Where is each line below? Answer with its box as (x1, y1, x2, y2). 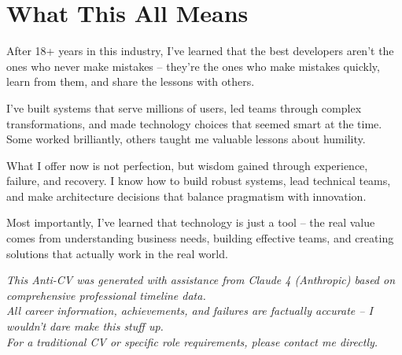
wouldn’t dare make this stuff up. (6, 318, 164, 335)
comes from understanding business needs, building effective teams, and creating (6, 230, 394, 246)
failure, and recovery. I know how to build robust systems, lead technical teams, (6, 172, 391, 189)
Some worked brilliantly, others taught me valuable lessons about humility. (6, 131, 366, 147)
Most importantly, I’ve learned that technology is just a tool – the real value (6, 214, 375, 231)
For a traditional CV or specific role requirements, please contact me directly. (6, 333, 378, 349)
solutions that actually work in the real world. (6, 245, 228, 261)
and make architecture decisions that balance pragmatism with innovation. (6, 187, 367, 204)
